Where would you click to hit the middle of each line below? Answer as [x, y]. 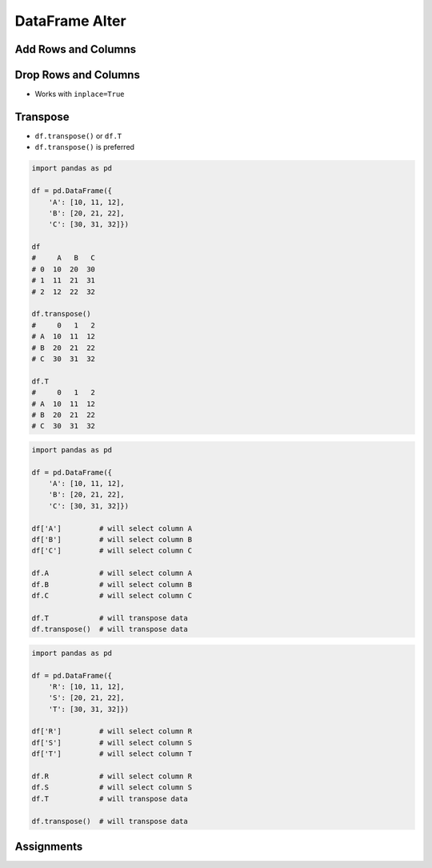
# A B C [64, 258]
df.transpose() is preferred [85, 147]
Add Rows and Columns [76, 49]
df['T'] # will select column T [112, 754]
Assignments [49, 847]
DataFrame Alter [71, 21]
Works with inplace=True [80, 94]
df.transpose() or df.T [78, 135]
